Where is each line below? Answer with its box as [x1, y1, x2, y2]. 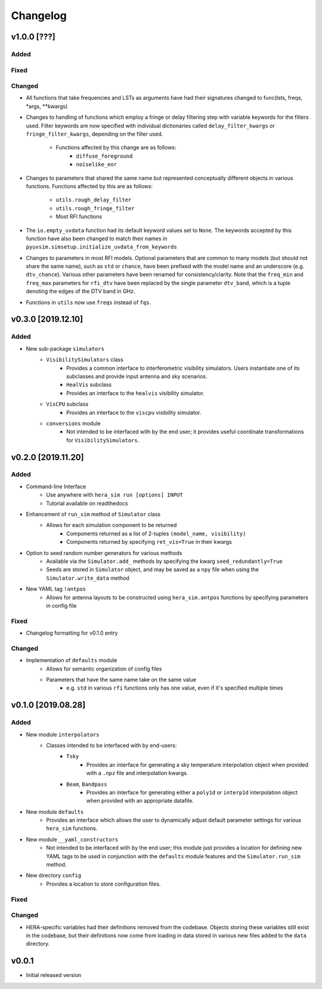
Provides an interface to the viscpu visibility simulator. [66, 409, 202, 416]
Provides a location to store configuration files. [46, 880, 161, 887]
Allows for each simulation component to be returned [46, 522, 177, 529]
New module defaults [26, 808, 84, 815]
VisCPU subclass [46, 400, 89, 408]
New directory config [26, 872, 82, 879]
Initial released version [26, 972, 82, 979]
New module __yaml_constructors [26, 835, 119, 843]
